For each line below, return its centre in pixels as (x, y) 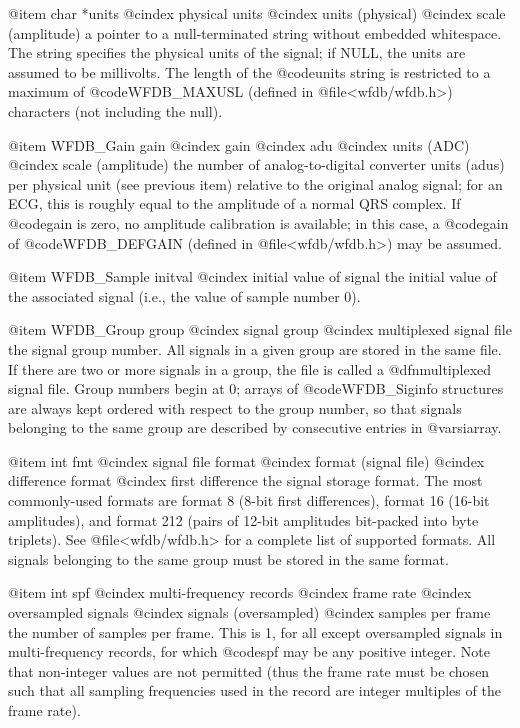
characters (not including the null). (115, 110)
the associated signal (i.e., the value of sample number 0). (184, 295)
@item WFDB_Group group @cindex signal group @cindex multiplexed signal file (260, 329)
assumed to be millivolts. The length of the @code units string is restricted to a (249, 71)
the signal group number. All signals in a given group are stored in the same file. (255, 348)
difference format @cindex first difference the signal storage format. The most (245, 480)
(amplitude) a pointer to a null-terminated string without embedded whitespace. (255, 32)
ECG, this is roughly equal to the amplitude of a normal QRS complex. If (234, 203)
